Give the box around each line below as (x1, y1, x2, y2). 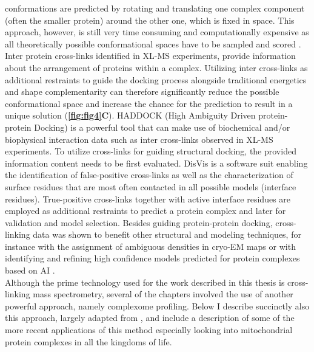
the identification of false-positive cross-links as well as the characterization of (5, 168, 293, 181)
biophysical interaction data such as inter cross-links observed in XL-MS (5, 133, 273, 145)
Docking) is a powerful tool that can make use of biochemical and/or (34, 120, 290, 133)
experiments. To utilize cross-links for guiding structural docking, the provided (5, 145, 296, 157)
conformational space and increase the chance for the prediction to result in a (5, 97, 293, 109)
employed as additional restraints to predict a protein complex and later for (5, 204, 286, 217)
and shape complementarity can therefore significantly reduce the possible (5, 85, 279, 98)
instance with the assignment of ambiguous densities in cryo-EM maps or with (5, 240, 296, 252)
